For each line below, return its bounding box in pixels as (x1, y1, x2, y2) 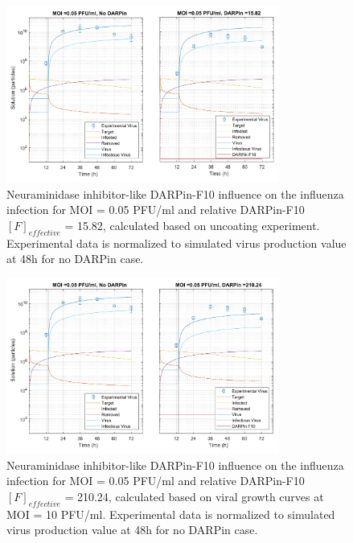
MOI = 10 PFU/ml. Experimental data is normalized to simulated (6, 505, 335, 522)
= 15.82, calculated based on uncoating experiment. (64, 216, 320, 233)
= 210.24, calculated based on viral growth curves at (64, 487, 324, 504)
